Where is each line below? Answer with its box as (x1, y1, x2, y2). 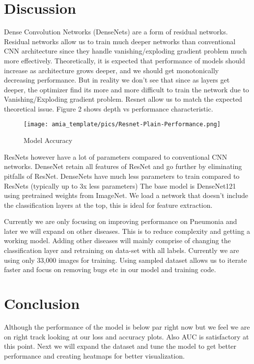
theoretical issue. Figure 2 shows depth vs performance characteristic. (4, 103, 213, 113)
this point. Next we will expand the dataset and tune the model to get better (4, 341, 237, 351)
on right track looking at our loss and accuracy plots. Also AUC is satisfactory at (4, 331, 249, 341)
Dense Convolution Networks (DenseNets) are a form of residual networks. (4, 27, 228, 37)
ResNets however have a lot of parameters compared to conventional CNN (4, 151, 227, 162)
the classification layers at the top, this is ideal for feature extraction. (4, 199, 213, 210)
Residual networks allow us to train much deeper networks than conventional (4, 36, 236, 46)
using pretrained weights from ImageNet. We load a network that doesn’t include (4, 190, 248, 200)
